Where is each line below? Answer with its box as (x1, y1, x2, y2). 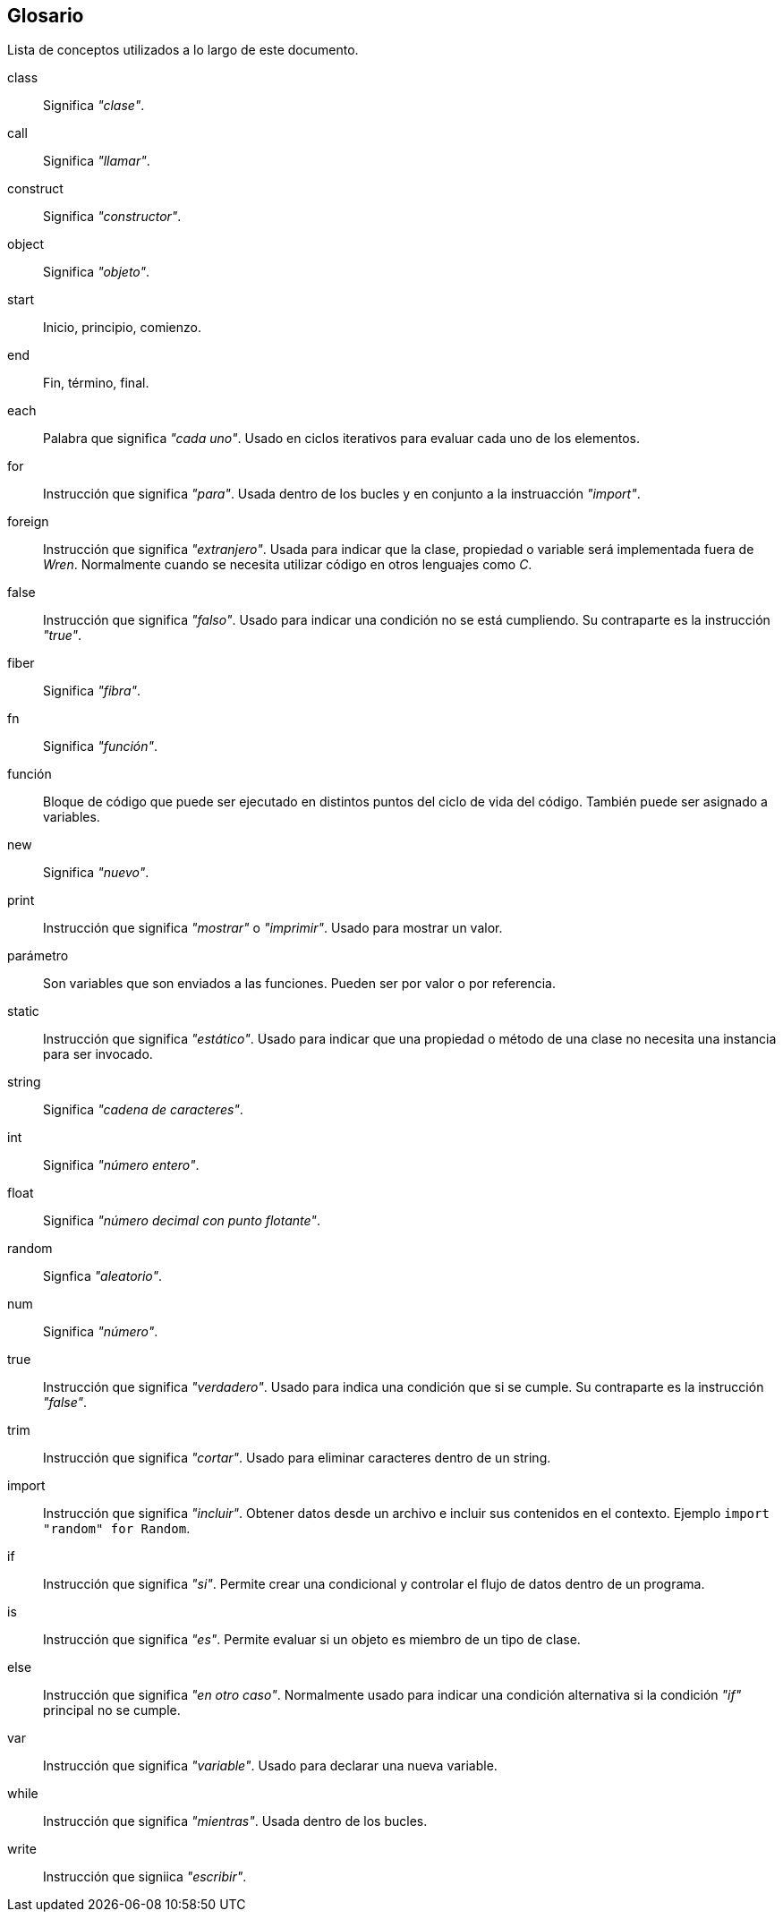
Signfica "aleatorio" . (43, 1268, 163, 1284)
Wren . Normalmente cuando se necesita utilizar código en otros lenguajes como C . (43, 557, 532, 573)
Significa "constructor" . (43, 209, 182, 225)
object (7, 236, 45, 252)
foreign (7, 514, 49, 530)
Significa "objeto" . (43, 264, 150, 280)
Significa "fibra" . (43, 683, 141, 699)
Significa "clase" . (43, 98, 145, 114)
